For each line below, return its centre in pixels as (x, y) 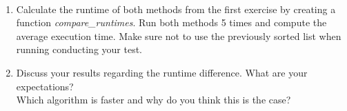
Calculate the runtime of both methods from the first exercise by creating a (176, 9)
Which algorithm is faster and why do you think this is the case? (153, 100)
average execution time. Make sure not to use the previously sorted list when (179, 36)
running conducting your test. (79, 49)
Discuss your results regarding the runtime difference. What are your (162, 72)
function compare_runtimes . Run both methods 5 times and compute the (171, 22)
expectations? (45, 86)
